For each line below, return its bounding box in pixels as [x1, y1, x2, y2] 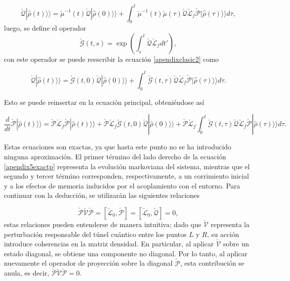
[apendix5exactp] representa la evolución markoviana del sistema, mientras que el [4, 161, 250, 171]
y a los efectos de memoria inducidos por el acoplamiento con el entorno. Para [4, 180, 241, 190]
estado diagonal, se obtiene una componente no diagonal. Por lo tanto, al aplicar [4, 248, 248, 258]
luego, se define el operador [4, 23, 86, 33]
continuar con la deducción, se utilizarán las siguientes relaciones [4, 190, 200, 200]
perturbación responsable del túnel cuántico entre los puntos [4, 229, 187, 239]
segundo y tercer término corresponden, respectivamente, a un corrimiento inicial [4, 171, 249, 181]
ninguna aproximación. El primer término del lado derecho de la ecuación [4, 151, 226, 161]
